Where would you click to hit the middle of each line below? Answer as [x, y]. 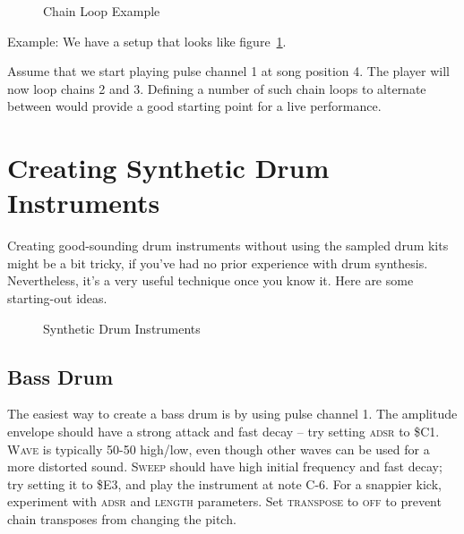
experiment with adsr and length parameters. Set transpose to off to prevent [224, 501]
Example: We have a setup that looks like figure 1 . [147, 41]
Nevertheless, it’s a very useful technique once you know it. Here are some [211, 280]
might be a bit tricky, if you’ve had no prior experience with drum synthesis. [218, 263]
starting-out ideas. [57, 298]
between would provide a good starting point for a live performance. [194, 106]
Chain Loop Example [102, 11]
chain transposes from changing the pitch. [122, 519]
